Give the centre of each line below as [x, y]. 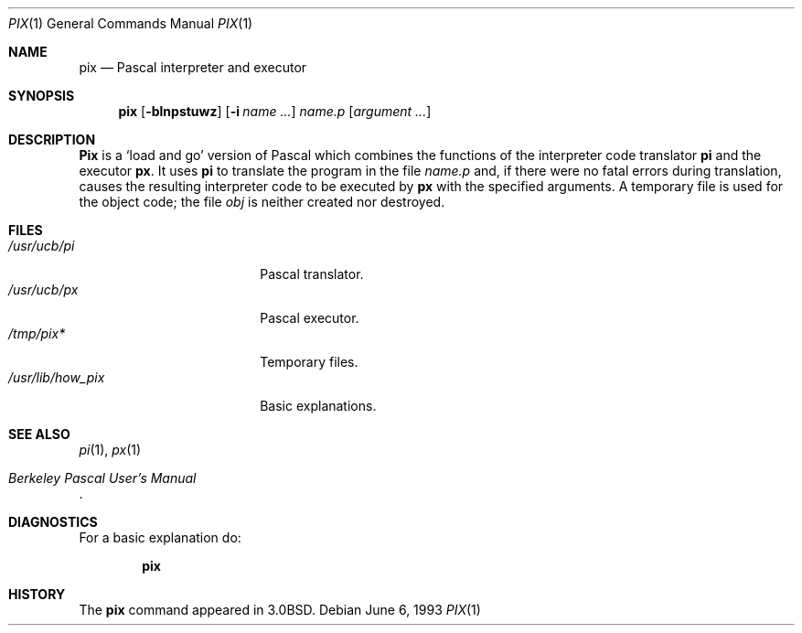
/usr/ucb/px [43, 290]
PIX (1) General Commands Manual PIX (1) [131, 23]
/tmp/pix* [37, 333]
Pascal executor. [310, 318]
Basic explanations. [318, 406]
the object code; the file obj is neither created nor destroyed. [262, 202]
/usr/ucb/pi [42, 246]
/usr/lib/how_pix [57, 377]
